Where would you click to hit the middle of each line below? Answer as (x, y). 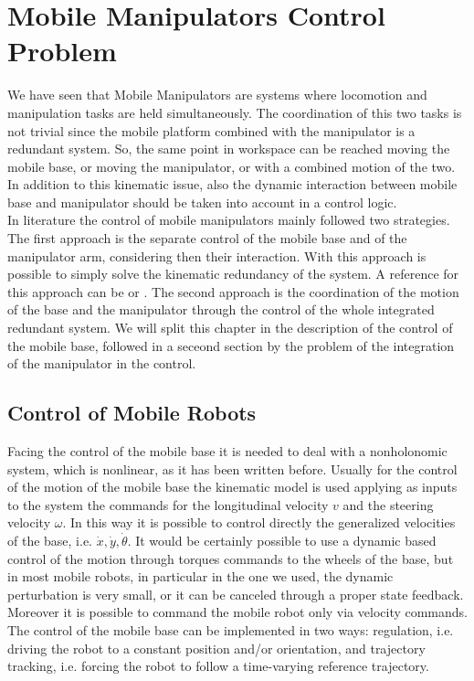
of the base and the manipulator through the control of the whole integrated (221, 309)
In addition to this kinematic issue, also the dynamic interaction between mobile (232, 184)
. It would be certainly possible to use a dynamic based (282, 540)
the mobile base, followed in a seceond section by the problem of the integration (231, 345)
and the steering (388, 504)
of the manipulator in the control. (102, 363)
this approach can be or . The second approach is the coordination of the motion (233, 291)
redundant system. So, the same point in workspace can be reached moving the (229, 149)
